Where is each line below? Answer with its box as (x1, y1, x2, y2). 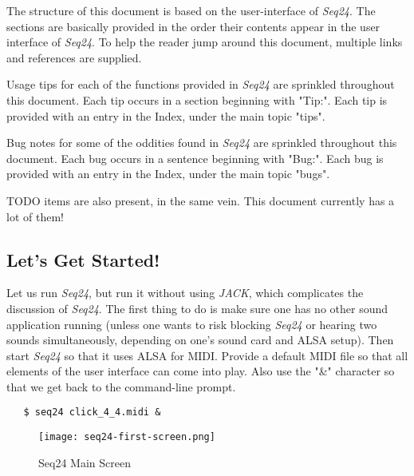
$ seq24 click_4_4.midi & (23, 407, 161, 418)
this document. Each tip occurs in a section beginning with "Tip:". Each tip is (6, 91, 388, 108)
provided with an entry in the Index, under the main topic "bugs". (6, 165, 330, 182)
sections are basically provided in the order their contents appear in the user (6, 18, 380, 34)
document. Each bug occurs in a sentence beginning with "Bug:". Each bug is (6, 149, 384, 166)
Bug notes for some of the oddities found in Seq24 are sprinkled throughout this (6, 134, 397, 151)
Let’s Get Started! (6, 247, 160, 272)
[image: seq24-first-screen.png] (38, 431, 215, 443)
